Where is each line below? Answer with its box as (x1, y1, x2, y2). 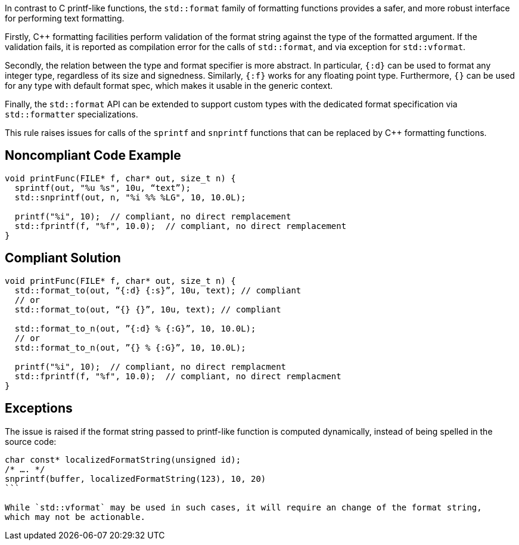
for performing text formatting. (5, 13, 125, 23)
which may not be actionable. (5, 512, 146, 522)
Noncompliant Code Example (5, 148, 181, 163)
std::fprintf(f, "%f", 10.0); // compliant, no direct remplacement (14, 221, 347, 231)
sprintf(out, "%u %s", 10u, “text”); (14, 182, 191, 193)
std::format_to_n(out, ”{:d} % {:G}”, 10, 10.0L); (14, 323, 256, 333)
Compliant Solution (5, 250, 121, 266)
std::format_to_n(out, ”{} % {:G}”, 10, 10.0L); (14, 342, 246, 352)
